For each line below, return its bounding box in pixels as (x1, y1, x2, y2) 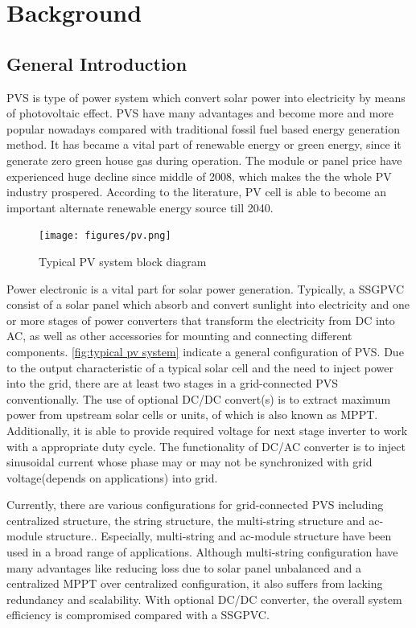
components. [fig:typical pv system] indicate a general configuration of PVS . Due (6, 343, 404, 359)
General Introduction (6, 51, 187, 76)
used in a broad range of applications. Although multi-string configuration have (6, 544, 398, 560)
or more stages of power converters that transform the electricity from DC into (6, 311, 395, 328)
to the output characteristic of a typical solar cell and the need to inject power (6, 359, 393, 376)
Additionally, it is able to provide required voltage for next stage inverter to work (6, 421, 408, 438)
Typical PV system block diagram (39, 252, 207, 269)
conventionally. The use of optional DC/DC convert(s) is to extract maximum (6, 390, 391, 407)
